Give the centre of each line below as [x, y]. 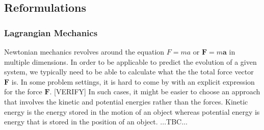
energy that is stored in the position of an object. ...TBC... [96, 122]
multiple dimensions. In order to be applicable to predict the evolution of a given [130, 61]
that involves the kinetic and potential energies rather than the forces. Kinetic [126, 101]
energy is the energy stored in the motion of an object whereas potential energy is [132, 111]
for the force [23, 92]
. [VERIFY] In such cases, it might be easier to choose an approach [155, 92]
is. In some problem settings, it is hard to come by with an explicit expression [133, 81]
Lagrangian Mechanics [51, 32]
